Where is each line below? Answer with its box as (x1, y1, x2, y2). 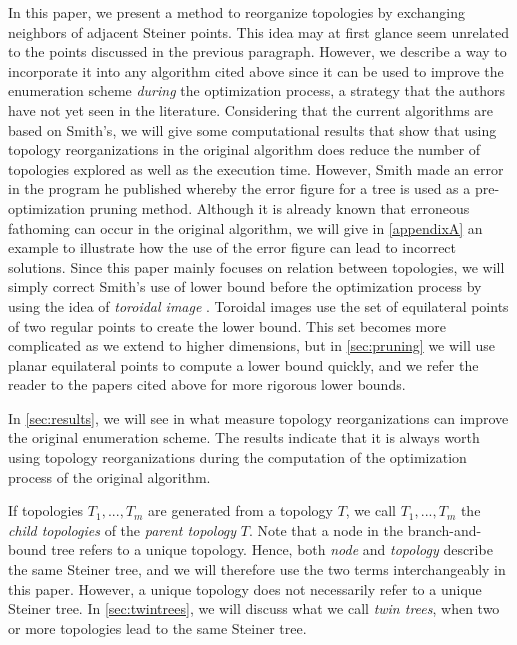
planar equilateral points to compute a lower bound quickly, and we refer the (8, 354, 479, 375)
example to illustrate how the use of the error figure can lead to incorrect (8, 237, 457, 258)
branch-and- (407, 519, 482, 540)
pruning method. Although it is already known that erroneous (89, 197, 470, 218)
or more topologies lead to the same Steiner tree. (8, 617, 307, 638)
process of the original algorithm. (8, 466, 211, 487)
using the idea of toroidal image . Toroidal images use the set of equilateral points (8, 295, 509, 316)
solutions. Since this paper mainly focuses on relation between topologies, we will (8, 256, 505, 277)
